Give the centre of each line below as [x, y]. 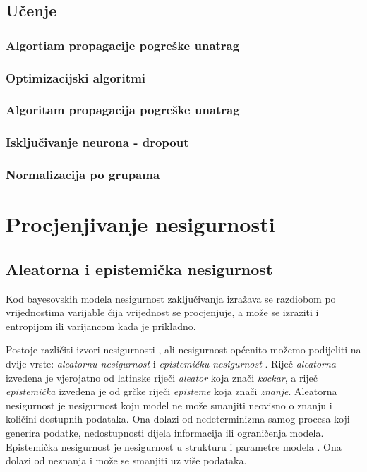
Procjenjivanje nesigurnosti [140, 224]
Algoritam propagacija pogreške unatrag [123, 110]
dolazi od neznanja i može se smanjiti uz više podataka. [126, 460]
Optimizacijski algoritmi [76, 77]
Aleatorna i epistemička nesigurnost [139, 268]
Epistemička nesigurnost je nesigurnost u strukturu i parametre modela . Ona [174, 446]
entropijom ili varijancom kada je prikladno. [101, 326]
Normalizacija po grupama [83, 175]
